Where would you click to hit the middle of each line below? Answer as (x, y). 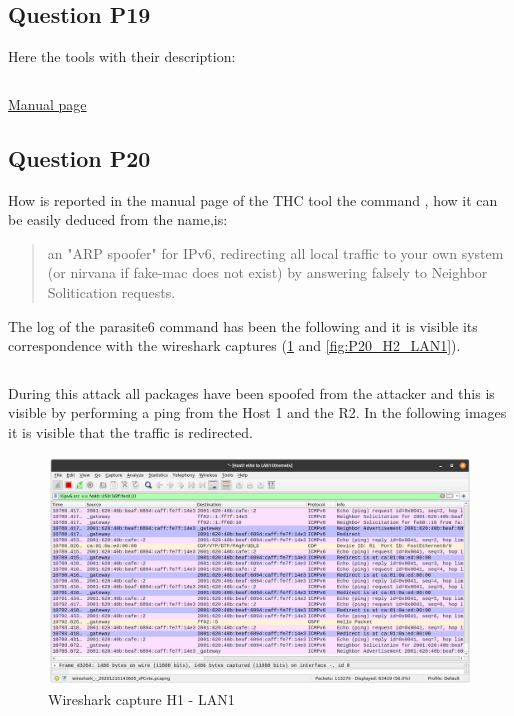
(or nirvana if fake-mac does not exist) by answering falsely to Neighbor (267, 272)
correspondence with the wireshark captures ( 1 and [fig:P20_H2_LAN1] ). (234, 345)
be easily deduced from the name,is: (118, 219)
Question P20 (79, 157)
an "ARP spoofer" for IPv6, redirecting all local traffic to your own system (275, 252)
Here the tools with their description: (122, 56)
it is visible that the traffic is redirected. (130, 431)
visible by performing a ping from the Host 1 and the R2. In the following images (257, 412)
